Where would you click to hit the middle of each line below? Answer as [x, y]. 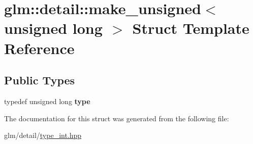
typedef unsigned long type [47, 101]
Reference [39, 48]
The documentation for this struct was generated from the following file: [117, 118]
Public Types [40, 80]
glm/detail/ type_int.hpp [43, 135]
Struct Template [191, 28]
